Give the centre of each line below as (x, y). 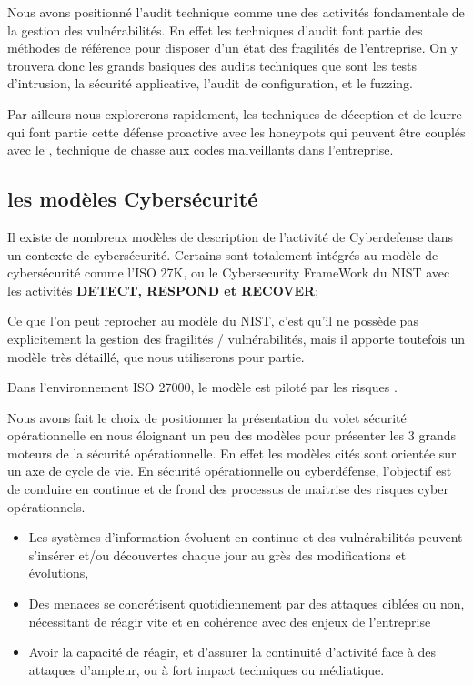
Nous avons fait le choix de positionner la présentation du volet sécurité (207, 417)
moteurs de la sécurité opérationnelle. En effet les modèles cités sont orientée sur (232, 453)
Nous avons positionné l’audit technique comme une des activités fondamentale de (236, 12)
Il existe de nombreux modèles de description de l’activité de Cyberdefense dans (231, 236)
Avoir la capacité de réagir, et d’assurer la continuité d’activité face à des (232, 652)
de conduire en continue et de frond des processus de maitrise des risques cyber (228, 489)
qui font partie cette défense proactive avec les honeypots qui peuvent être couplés (236, 131)
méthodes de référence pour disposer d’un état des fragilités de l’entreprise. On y (233, 48)
